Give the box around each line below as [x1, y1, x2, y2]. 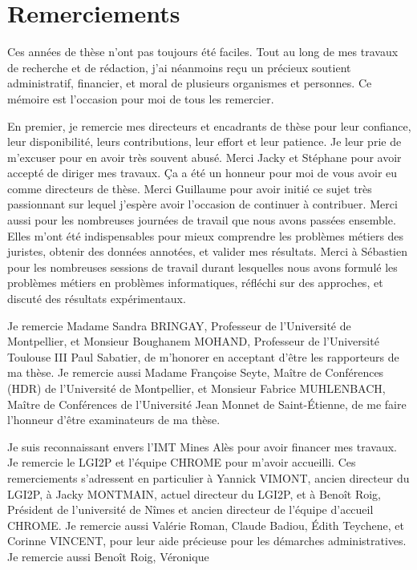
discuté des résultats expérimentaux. [7, 290, 186, 307]
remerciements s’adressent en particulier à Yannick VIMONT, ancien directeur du [7, 469, 410, 486]
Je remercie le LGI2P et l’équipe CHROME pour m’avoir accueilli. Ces [7, 454, 356, 471]
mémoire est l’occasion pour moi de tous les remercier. [7, 90, 274, 107]
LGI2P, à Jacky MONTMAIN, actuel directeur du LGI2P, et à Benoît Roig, [7, 485, 381, 502]
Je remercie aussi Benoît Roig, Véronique [7, 548, 209, 564]
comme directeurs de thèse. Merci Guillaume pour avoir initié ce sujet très [7, 180, 372, 196]
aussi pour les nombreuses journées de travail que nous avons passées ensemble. [7, 212, 396, 228]
